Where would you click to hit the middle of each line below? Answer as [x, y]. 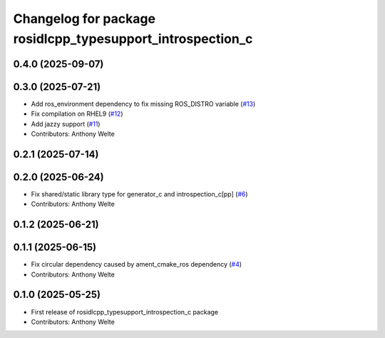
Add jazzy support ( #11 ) [66, 124]
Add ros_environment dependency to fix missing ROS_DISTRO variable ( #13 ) [143, 104]
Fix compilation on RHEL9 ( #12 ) [77, 114]
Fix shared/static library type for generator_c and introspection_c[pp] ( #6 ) [140, 194]
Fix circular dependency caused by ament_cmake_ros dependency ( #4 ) [137, 264]
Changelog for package [84, 19]
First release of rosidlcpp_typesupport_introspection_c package [125, 312]
